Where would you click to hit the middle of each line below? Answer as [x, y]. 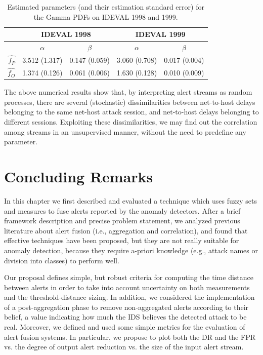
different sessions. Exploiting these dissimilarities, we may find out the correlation [131, 122]
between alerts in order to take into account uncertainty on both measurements [127, 287]
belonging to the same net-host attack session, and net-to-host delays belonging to [131, 112]
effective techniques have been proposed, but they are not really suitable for [122, 240]
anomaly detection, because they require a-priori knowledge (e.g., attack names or [131, 250]
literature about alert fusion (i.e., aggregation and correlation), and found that [126, 230]
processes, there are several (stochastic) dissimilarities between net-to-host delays [130, 102]
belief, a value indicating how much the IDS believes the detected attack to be [125, 317]
